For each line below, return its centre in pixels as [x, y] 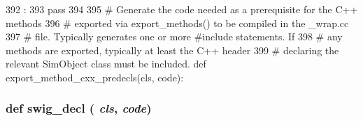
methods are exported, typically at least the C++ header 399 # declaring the [172, 50]
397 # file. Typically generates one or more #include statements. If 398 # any [174, 37]
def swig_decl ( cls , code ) [79, 108]
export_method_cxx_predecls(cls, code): [95, 77]
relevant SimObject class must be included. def [106, 64]
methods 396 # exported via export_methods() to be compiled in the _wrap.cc [177, 23]
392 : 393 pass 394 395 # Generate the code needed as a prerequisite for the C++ [182, 9]
